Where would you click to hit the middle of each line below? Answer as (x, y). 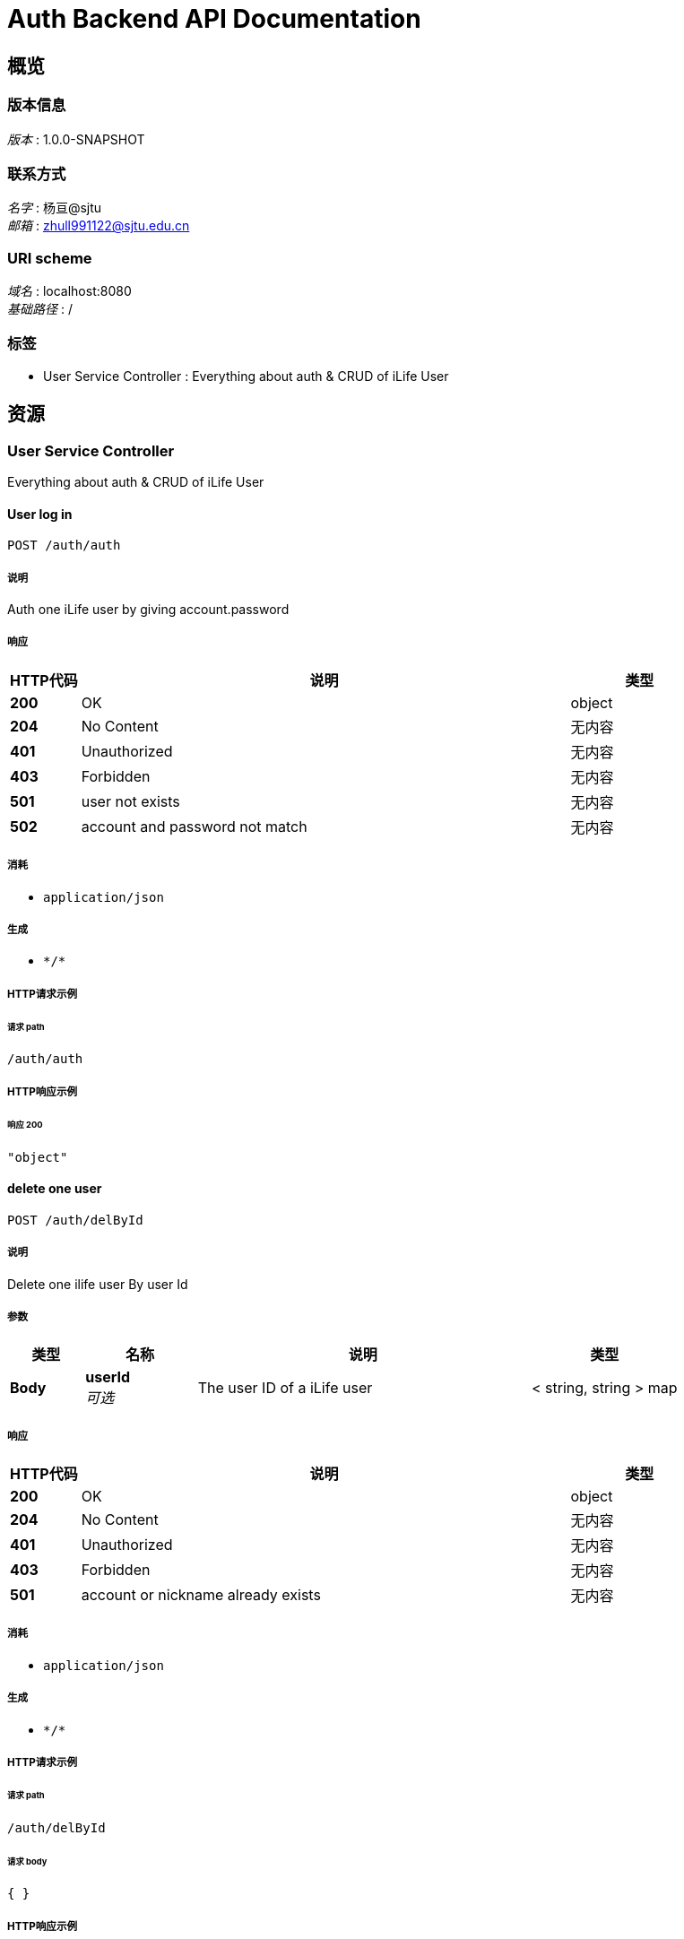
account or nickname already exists (201, 1595)
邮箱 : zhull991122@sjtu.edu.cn (99, 226)
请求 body (27, 1861)
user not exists (130, 801)
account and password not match (194, 826)
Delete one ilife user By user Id (98, 1284)
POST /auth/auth (64, 545)
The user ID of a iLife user (285, 1388)
